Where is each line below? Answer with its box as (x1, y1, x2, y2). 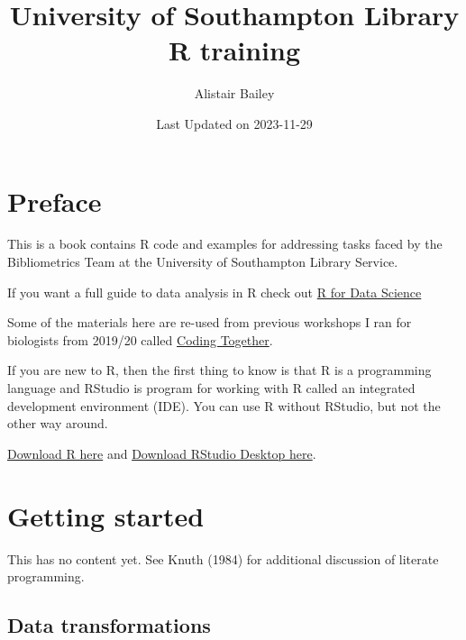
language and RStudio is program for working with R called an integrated (7, 379, 416, 397)
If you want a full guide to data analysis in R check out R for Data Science (7, 282, 422, 301)
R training (168, 32, 301, 69)
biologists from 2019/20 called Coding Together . (7, 330, 273, 349)
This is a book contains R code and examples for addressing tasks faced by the (7, 234, 443, 253)
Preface (7, 182, 102, 219)
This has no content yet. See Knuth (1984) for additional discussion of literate (7, 549, 439, 568)
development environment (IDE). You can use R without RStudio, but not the (7, 396, 441, 415)
